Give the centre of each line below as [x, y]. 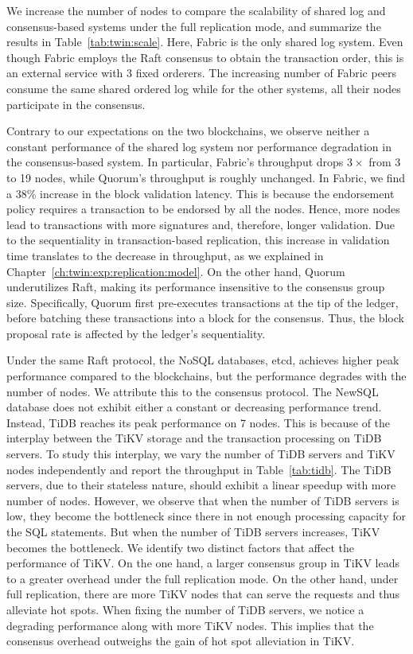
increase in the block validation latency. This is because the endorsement [217, 193]
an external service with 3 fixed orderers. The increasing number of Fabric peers [202, 73]
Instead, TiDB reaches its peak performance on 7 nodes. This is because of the [199, 422]
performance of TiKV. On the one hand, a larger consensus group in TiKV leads [203, 563]
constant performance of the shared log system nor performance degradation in [199, 146]
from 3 [385, 162]
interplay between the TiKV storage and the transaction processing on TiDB [194, 438]
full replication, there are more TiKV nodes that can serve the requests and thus [203, 594]
